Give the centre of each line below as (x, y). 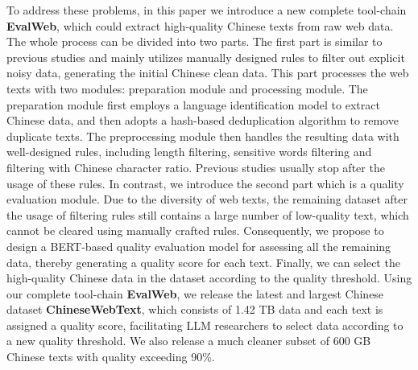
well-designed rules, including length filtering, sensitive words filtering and (189, 152)
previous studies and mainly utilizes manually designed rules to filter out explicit (206, 57)
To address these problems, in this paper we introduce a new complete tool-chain (207, 10)
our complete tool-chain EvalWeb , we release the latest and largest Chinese (195, 293)
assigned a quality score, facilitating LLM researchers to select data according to (205, 325)
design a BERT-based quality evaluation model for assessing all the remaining (199, 246)
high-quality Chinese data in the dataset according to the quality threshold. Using (209, 278)
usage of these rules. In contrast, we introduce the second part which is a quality (205, 183)
